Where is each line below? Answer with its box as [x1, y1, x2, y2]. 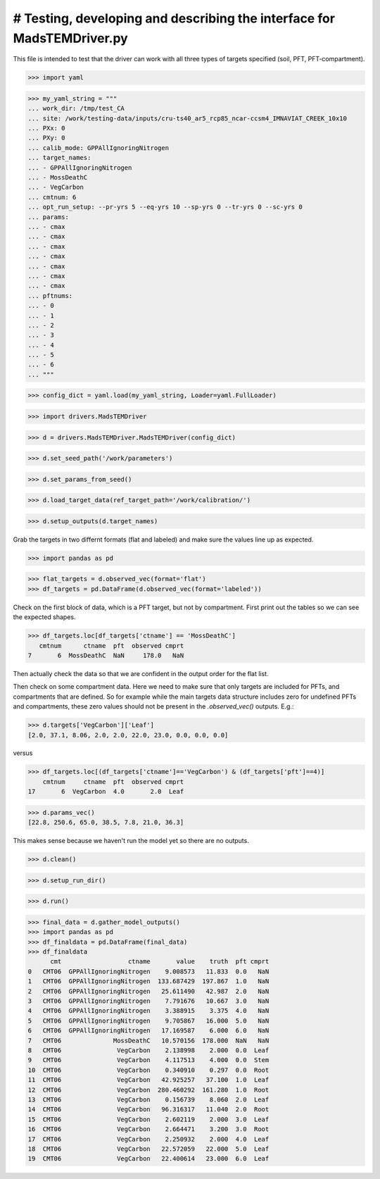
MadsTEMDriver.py [13, 30, 128, 46]
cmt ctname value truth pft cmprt [50, 958, 270, 966]
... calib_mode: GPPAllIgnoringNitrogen [27, 144, 169, 151]
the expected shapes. [13, 613, 76, 621]
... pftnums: [27, 292, 73, 299]
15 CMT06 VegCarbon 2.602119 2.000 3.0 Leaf [27, 1115, 270, 1123]
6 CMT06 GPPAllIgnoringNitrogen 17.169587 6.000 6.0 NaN [27, 1027, 270, 1035]
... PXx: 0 [27, 124, 65, 132]
